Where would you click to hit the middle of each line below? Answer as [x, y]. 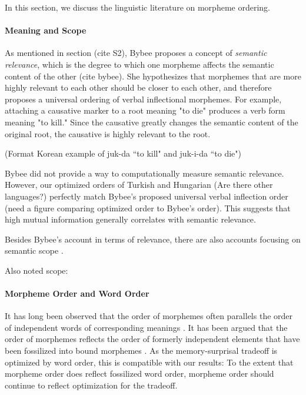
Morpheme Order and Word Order [77, 293]
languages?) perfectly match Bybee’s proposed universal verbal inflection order [147, 196]
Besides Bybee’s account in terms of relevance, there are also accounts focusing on [153, 239]
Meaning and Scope [46, 30]
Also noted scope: [36, 270]
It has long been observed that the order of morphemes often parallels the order [149, 316]
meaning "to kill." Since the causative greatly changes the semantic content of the [152, 122]
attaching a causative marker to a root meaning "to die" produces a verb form [145, 110]
